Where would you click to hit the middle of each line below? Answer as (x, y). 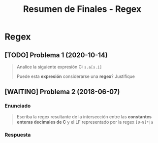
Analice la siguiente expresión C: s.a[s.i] (59, 67)
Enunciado (18, 106)
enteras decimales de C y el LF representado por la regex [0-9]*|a (85, 122)
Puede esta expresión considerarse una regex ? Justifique (76, 76)
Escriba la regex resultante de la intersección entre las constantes (84, 116)
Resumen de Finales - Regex (82, 9)
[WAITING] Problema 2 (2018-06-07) (62, 92)
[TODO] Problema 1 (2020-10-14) (56, 55)
